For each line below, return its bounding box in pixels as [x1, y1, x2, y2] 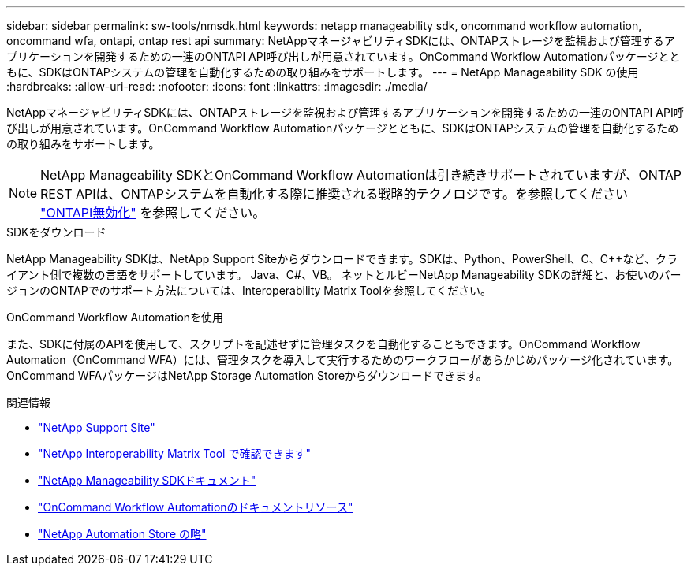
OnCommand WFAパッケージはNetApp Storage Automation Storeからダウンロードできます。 [6, 369, 487, 382]
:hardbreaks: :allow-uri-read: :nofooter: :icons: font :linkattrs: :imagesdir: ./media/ [6, 80, 428, 93]
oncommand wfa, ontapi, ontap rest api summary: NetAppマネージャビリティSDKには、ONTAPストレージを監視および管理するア [6, 34, 675, 47]
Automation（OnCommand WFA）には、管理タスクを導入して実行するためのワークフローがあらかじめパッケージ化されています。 [6, 353, 679, 366]
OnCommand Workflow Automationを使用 [6, 310, 224, 324]
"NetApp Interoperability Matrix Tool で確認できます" [38, 447, 311, 460]
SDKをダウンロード [6, 225, 106, 239]
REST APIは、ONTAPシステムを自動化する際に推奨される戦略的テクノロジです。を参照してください [40, 186, 629, 202]
